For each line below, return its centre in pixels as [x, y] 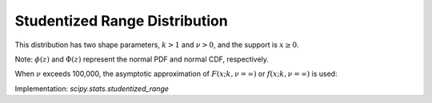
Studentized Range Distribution [121, 21]
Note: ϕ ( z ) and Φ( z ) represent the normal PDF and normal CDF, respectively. [142, 59]
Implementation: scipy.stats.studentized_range [92, 89]
